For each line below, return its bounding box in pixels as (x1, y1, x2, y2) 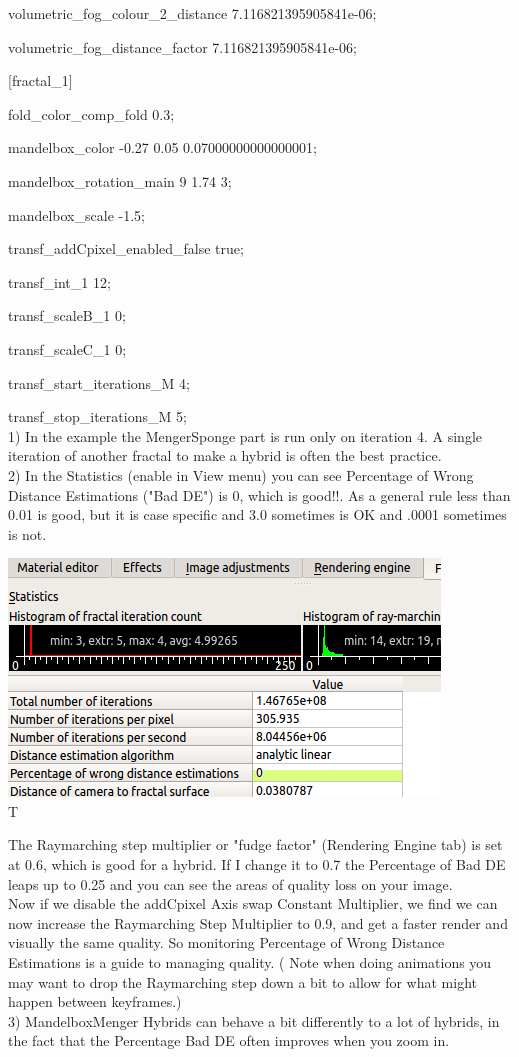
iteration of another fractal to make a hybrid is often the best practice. (8, 445, 442, 466)
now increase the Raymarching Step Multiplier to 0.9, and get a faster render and (8, 912, 508, 933)
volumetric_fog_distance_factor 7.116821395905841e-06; (8, 36, 357, 57)
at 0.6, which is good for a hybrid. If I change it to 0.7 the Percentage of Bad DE (8, 854, 506, 875)
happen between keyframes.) (8, 991, 182, 1012)
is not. (8, 523, 47, 544)
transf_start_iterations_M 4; (8, 372, 190, 393)
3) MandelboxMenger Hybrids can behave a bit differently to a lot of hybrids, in (8, 1010, 500, 1031)
